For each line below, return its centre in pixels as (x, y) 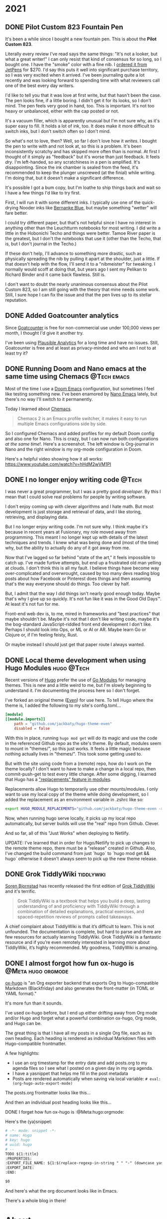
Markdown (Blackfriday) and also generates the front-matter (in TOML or (80, 988)
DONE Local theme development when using (76, 660)
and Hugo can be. (24, 1024)
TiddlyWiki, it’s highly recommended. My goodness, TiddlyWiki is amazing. (82, 947)
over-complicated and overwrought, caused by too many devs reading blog (83, 573)
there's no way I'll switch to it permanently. (49, 399)
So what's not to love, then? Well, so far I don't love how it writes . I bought (81, 141)
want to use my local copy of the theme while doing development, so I (77, 794)
